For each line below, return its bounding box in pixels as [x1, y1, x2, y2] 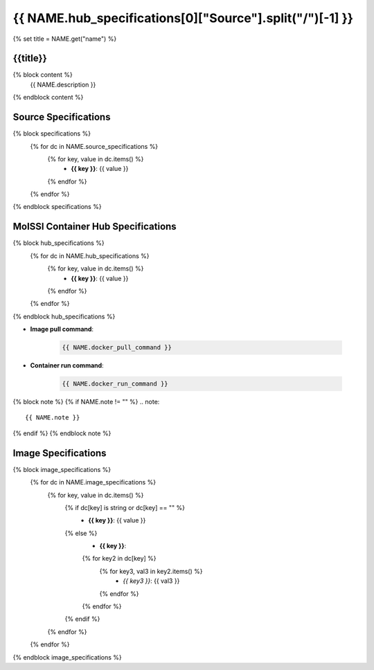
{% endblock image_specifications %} [12, 653, 123, 661]
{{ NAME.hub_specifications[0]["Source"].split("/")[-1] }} [12, 10, 353, 26]
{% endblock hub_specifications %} [12, 312, 116, 320]
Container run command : [30, 361, 104, 370]
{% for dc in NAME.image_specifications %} [30, 478, 156, 487]
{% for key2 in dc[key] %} [82, 554, 157, 563]
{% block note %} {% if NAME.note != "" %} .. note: [12, 398, 160, 406]
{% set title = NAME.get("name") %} [12, 35, 117, 43]
